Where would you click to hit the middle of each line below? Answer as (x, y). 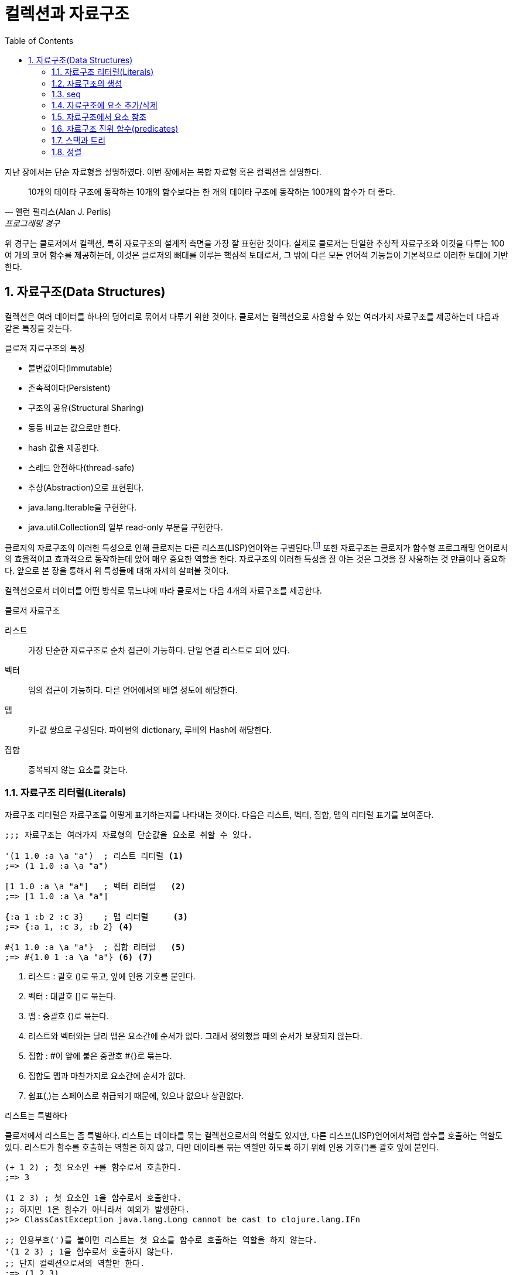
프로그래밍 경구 (33, 223)
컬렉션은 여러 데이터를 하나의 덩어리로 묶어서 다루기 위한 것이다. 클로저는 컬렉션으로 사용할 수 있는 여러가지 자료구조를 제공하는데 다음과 (252, 316)
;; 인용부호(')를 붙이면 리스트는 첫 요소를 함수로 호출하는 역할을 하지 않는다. (161, 1240)
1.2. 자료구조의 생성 (87, 83)
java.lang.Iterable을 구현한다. (83, 507)
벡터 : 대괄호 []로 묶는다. (72, 996)
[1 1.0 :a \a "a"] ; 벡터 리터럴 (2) (95, 886)
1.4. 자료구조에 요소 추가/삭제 (105, 105)
